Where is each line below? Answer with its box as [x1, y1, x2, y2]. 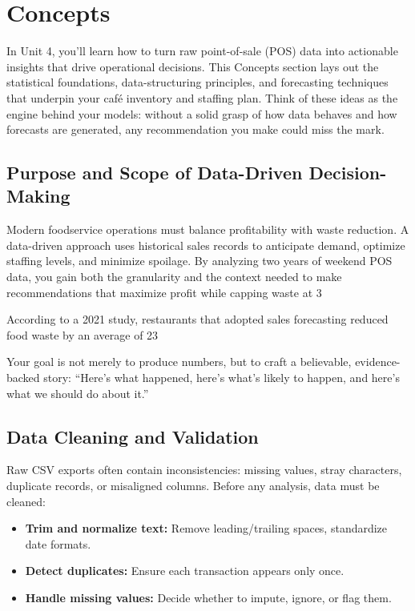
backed [6, 369, 40, 386]
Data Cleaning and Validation [6, 424, 259, 448]
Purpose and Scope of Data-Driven [6, 160, 303, 185]
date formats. [25, 535, 91, 552]
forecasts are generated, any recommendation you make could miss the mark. [6, 121, 385, 138]
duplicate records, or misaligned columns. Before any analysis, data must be [6, 477, 380, 494]
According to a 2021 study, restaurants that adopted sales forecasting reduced [6, 311, 389, 328]
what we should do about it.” [6, 384, 149, 401]
